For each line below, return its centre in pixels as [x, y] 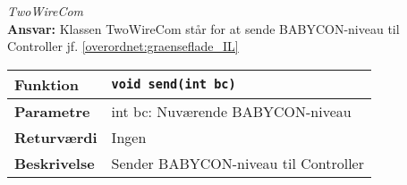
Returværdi [56, 137]
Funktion [47, 84]
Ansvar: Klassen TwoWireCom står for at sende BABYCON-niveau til [203, 28]
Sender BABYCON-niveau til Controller [237, 163]
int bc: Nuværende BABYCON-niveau [231, 111]
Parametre [52, 111]
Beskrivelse [55, 163]
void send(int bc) [174, 84]
